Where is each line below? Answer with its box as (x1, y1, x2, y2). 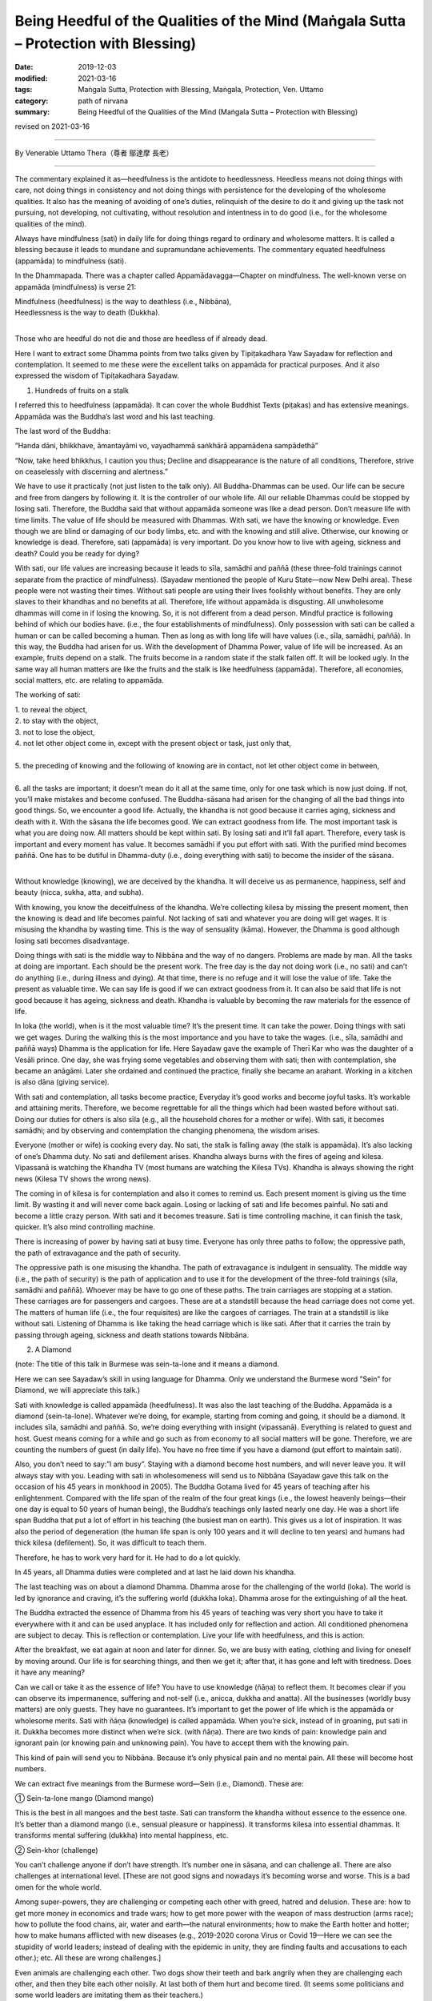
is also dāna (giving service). (14, 1077, 110, 1087)
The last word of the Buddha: (14, 426, 111, 435)
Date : (14, 62, 34, 72)
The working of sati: (14, 690, 82, 700)
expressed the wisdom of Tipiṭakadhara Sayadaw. (14, 371, 180, 380)
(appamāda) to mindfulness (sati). (14, 256, 127, 266)
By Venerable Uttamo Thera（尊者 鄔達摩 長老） (14, 148, 174, 158)
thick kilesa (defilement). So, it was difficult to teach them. (14, 1538, 207, 1548)
